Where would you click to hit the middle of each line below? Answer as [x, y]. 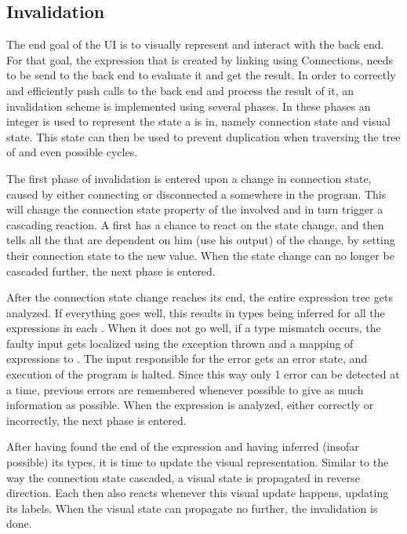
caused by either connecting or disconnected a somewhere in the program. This [196, 194]
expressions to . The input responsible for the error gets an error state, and [187, 358]
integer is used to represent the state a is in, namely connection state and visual [198, 121]
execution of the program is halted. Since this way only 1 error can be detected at [203, 374]
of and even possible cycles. [72, 152]
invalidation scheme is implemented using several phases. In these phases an [189, 106]
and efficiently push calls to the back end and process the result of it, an [180, 90]
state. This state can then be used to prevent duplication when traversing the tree [203, 136]
